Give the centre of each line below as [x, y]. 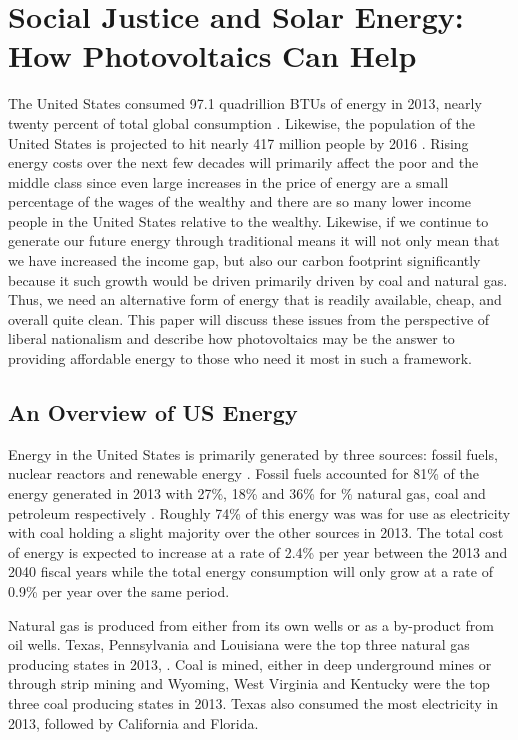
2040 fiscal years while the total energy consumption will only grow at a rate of [250, 571]
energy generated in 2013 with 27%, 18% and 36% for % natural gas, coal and [247, 493]
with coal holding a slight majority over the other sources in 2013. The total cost [256, 532]
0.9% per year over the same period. [119, 590]
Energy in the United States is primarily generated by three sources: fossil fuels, [253, 453]
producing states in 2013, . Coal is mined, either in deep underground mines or [250, 663]
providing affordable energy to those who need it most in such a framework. [240, 358]
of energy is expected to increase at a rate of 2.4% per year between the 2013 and [258, 551]
